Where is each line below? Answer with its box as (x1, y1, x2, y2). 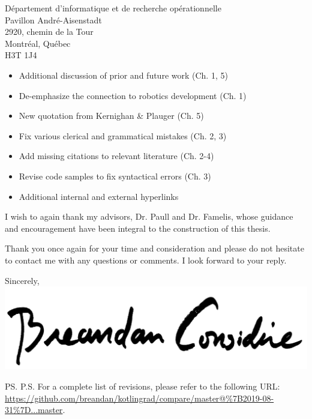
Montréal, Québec (5, 37, 71, 49)
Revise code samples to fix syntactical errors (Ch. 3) (19, 169, 211, 182)
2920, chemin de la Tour (5, 25, 94, 38)
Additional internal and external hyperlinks (19, 190, 179, 202)
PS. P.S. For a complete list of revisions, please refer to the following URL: (5, 379, 280, 392)
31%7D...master (5, 403, 63, 416)
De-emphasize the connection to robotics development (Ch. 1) (19, 89, 247, 101)
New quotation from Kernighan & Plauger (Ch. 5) (19, 109, 204, 122)
